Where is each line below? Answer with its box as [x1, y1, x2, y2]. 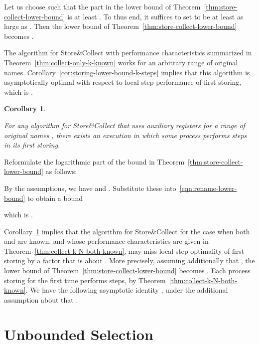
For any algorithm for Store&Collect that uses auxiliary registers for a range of [4, 120, 245, 130]
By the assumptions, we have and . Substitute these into [4, 182, 176, 193]
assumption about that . [4, 294, 78, 305]
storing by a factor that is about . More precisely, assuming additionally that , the [4, 255, 255, 266]
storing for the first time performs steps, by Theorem [4, 275, 166, 285]
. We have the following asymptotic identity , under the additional [25, 285, 228, 295]
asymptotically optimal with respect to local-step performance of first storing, [4, 77, 242, 87]
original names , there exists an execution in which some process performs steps [4, 130, 247, 140]
